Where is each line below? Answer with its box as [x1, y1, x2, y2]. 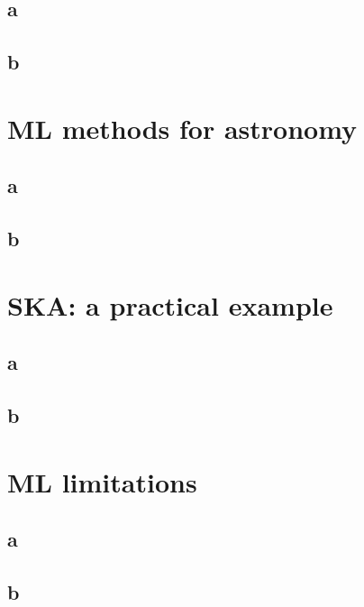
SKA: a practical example [7, 286, 333, 323]
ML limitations [7, 463, 197, 500]
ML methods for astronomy [7, 109, 358, 146]
